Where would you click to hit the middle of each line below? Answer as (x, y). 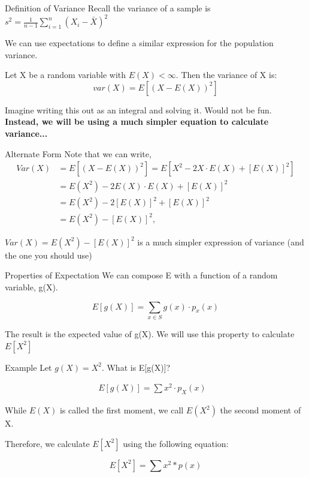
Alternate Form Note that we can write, (78, 153)
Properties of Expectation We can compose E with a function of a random (141, 275)
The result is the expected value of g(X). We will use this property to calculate (150, 333)
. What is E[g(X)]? (136, 367)
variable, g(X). (31, 287)
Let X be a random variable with (66, 75)
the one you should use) (49, 255)
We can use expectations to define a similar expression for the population (139, 43)
